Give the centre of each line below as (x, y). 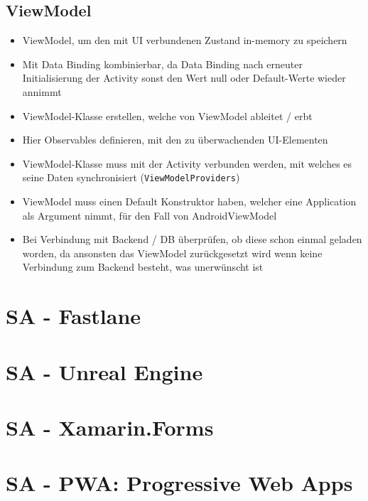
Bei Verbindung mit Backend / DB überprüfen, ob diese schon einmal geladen (192, 239)
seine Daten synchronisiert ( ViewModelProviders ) (131, 177)
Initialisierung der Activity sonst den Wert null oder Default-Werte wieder (184, 78)
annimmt (42, 91)
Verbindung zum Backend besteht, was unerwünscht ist (143, 267)
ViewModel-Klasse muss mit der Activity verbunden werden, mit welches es (187, 163)
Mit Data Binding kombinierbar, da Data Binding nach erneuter (162, 64)
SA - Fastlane (74, 316)
